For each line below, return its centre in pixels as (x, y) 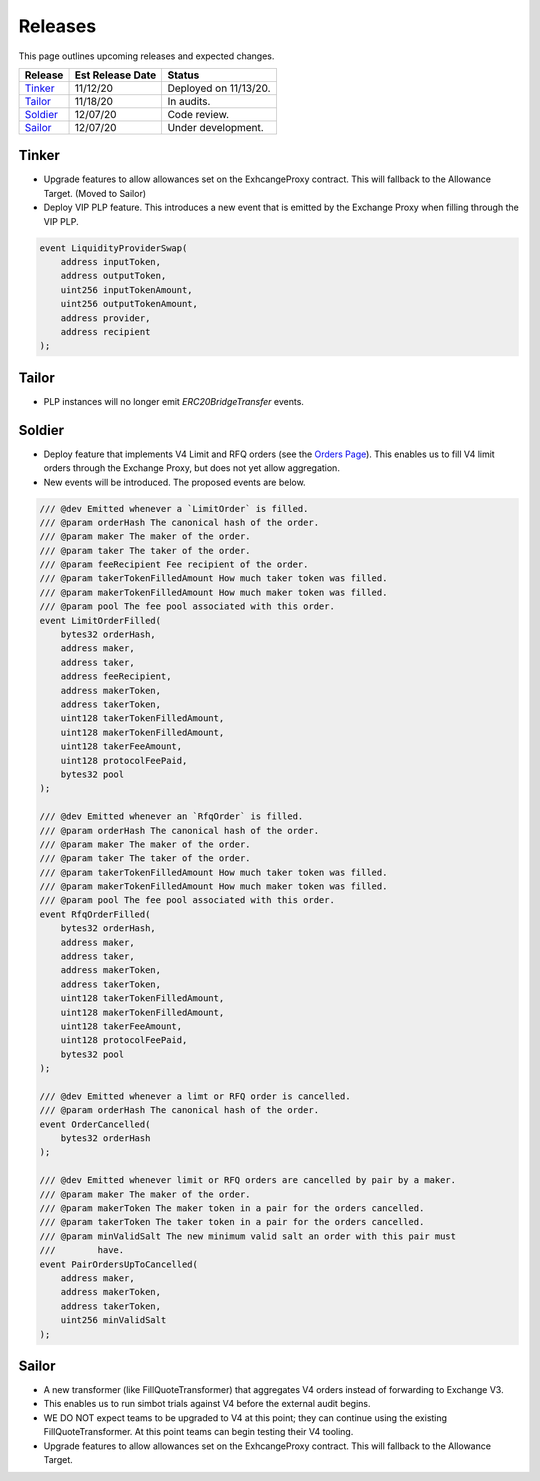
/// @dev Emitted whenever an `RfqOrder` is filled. (171, 816)
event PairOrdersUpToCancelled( (119, 1264)
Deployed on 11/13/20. (219, 88)
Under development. (215, 127)
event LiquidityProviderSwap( (113, 248)
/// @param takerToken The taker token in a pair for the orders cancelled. (232, 1222)
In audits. (189, 101)
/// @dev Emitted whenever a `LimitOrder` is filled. (174, 508)
